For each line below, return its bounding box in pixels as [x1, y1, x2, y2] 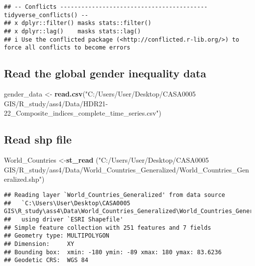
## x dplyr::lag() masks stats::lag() [4, 27, 141, 35]
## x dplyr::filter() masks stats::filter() [4, 20, 152, 27]
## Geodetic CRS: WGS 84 [4, 257, 88, 264]
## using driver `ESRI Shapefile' [4, 216, 124, 223]
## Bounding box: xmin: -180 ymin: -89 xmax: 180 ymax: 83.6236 [4, 248, 222, 256]
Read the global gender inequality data [4, 66, 206, 81]
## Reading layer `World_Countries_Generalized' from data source [4, 191, 226, 198]
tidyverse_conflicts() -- [4, 11, 88, 19]
